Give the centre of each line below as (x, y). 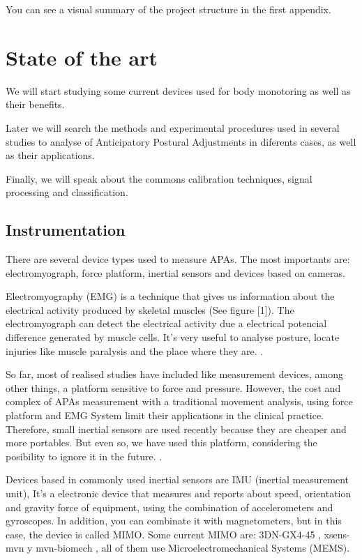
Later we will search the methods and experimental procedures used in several (173, 127)
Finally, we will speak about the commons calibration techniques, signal (159, 178)
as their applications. (50, 155)
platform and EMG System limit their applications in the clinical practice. (165, 415)
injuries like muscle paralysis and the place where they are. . (135, 350)
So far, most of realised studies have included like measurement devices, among (174, 374)
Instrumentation (66, 230)
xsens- (337, 534)
